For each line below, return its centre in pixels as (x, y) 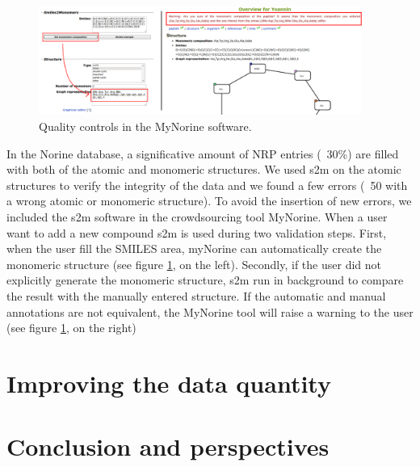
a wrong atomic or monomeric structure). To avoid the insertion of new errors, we (209, 201)
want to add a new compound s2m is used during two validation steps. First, (197, 232)
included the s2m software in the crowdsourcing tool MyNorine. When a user (197, 216)
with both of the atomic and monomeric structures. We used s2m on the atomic (204, 169)
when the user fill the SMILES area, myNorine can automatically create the (194, 248)
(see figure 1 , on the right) (71, 328)
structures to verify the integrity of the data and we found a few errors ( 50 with (207, 185)
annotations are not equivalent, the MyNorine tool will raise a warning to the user (210, 311)
